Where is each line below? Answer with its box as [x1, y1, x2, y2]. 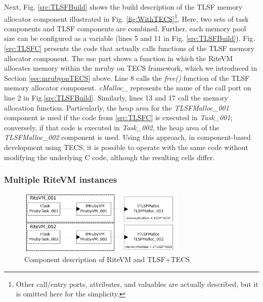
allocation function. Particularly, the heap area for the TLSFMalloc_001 [4, 102, 229, 113]
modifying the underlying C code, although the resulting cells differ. [4, 152, 215, 162]
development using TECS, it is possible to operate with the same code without [4, 141, 248, 152]
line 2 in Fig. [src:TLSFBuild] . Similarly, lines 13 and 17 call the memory [4, 92, 228, 103]
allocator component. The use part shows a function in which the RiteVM [4, 53, 233, 63]
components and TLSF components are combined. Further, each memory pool [4, 23, 246, 33]
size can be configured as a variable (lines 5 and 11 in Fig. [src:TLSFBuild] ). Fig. [4, 33, 255, 43]
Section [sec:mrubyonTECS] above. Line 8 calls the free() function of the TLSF [4, 72, 250, 83]
